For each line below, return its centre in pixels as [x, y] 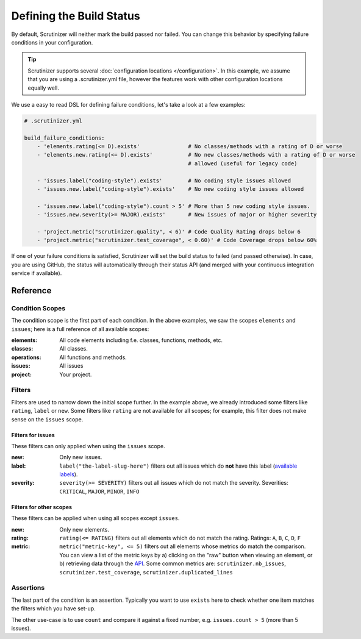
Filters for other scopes [42, 507]
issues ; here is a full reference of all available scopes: [80, 329]
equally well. [43, 88]
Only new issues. [81, 457]
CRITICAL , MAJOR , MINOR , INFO [99, 491]
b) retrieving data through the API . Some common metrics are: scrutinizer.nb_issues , [173, 563]
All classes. [73, 349]
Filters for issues [33, 435]
